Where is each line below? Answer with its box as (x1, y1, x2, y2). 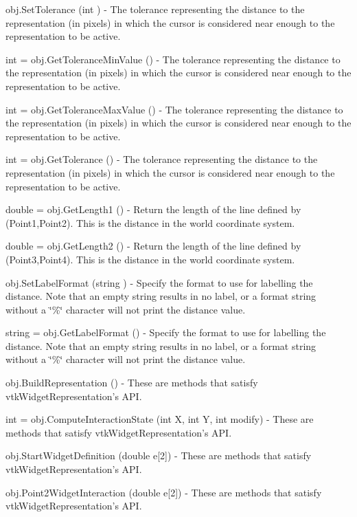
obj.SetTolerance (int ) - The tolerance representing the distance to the (5, 2, 305, 16)
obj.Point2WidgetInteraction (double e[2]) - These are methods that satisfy (5, 485, 322, 499)
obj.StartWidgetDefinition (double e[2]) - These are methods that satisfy (5, 448, 312, 463)
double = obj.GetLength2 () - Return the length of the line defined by (5, 239, 301, 253)
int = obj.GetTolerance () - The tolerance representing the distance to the (5, 152, 318, 166)
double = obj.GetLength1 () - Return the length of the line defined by (5, 202, 301, 217)
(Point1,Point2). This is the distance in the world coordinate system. (5, 215, 295, 230)
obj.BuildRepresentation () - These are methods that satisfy (5, 375, 258, 390)
